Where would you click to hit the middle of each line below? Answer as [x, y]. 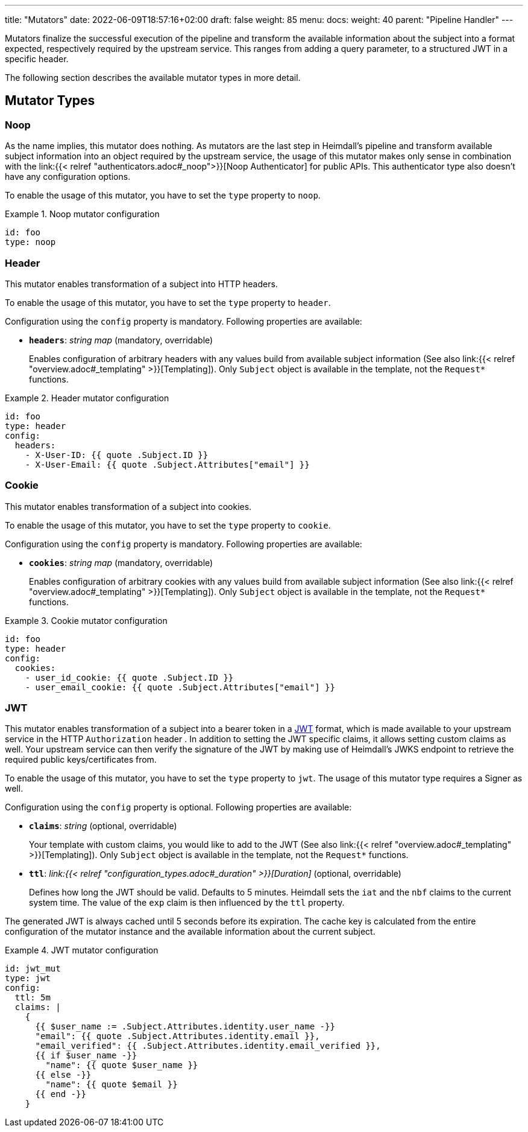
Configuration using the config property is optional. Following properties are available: [178, 807]
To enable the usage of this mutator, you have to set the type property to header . [168, 302]
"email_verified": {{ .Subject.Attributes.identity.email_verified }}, [208, 1046]
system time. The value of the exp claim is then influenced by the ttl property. [187, 903]
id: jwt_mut [33, 969]
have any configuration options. [68, 177]
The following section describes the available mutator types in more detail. [153, 78]
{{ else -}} [63, 1075]
